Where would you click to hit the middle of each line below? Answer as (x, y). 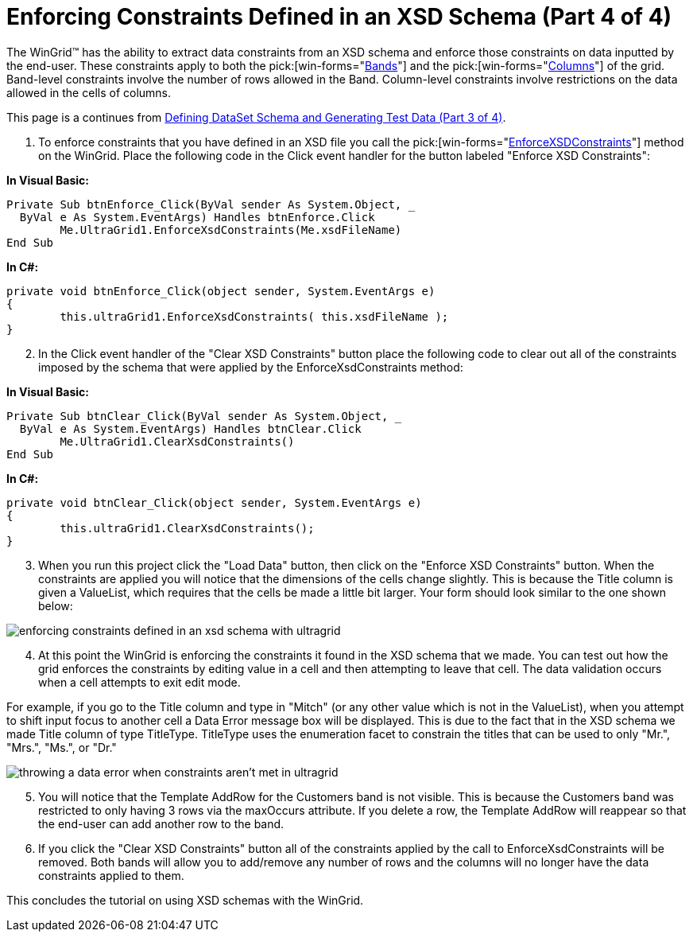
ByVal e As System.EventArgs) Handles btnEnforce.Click (197, 217)
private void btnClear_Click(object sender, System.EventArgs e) (214, 502)
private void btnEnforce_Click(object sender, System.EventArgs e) (221, 291)
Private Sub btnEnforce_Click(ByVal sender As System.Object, (204, 204)
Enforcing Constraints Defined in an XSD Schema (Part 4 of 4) (339, 17)
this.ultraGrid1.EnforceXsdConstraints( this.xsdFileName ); (254, 316)
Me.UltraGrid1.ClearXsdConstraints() (177, 441)
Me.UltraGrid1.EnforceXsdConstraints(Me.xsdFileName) (231, 230)
